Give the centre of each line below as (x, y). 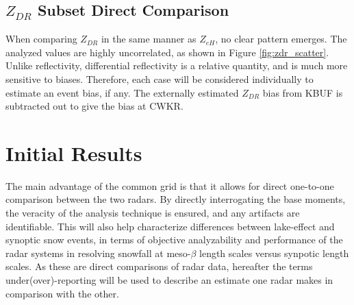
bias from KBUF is (303, 92)
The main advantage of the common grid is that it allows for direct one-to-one (170, 185)
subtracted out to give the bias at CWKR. (94, 106)
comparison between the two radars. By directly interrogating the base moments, (176, 199)
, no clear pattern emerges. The (281, 39)
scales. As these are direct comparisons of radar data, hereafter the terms (159, 266)
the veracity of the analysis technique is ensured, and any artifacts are (153, 213)
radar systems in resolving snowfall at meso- (98, 253)
